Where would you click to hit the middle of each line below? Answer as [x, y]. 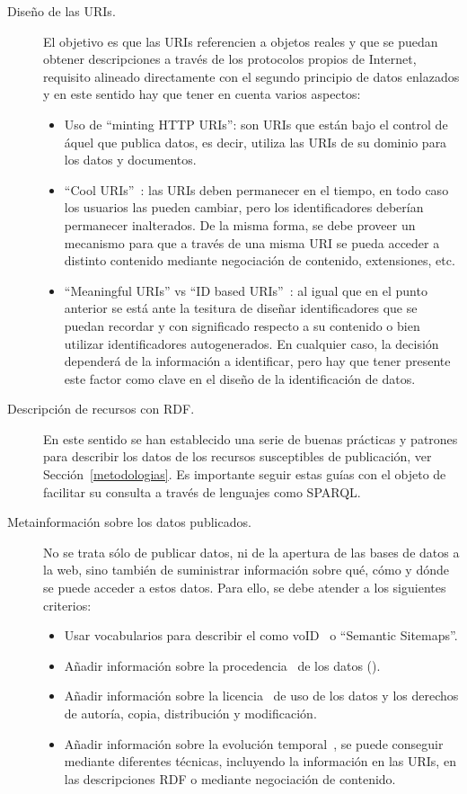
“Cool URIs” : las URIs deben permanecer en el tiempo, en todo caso [256, 189]
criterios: [67, 605]
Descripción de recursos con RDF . [101, 409]
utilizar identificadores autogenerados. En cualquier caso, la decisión [251, 343]
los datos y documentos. [130, 160]
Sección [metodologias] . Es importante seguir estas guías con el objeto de [245, 474]
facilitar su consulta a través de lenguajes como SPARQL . [202, 491]
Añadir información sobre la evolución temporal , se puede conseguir [254, 743]
